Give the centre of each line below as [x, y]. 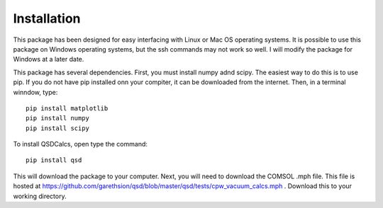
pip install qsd [54, 160]
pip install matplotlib [67, 108]
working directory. [40, 196]
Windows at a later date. [49, 59]
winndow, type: [35, 92]
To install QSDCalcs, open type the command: [81, 144]
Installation [47, 18]
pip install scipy [58, 128]
